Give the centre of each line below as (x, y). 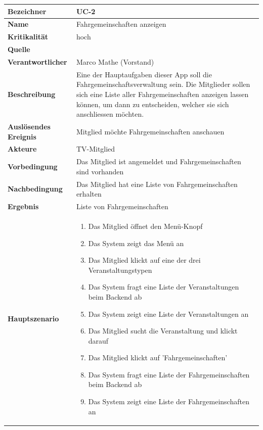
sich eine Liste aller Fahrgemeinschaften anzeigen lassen (162, 94)
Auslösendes (29, 126)
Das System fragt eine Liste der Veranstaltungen (164, 287)
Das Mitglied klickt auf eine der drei (144, 260)
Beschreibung (32, 94)
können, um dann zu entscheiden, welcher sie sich (152, 104)
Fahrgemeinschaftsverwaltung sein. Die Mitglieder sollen (163, 84)
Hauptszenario (33, 319)
